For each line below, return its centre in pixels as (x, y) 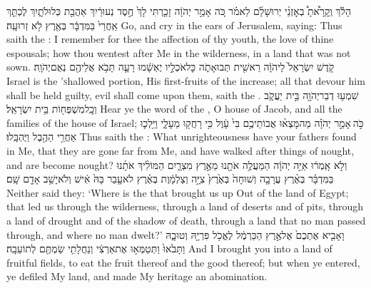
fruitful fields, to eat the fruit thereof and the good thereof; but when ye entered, (183, 262)
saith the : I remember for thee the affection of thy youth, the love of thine (170, 39)
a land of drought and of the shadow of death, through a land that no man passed (186, 220)
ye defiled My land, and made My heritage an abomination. (137, 276)
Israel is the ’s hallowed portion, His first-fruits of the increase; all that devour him (186, 80)
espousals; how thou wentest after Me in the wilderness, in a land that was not (179, 52)
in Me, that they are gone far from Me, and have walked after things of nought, (181, 150)
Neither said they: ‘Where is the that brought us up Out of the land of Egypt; (178, 192)
